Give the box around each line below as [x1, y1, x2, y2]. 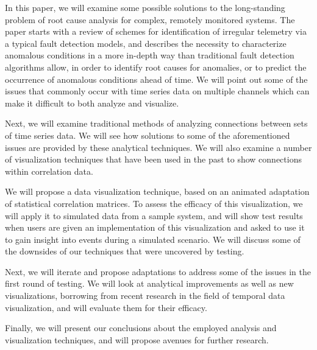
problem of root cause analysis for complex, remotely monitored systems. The [5, 13, 295, 26]
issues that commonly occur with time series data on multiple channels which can [5, 85, 310, 97]
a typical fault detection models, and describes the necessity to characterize [5, 37, 287, 49]
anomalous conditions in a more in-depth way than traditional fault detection [5, 49, 294, 61]
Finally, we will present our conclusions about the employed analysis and [5, 321, 277, 334]
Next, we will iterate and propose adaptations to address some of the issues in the [5, 265, 311, 278]
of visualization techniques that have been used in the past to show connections [5, 153, 302, 166]
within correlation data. [5, 164, 93, 177]
